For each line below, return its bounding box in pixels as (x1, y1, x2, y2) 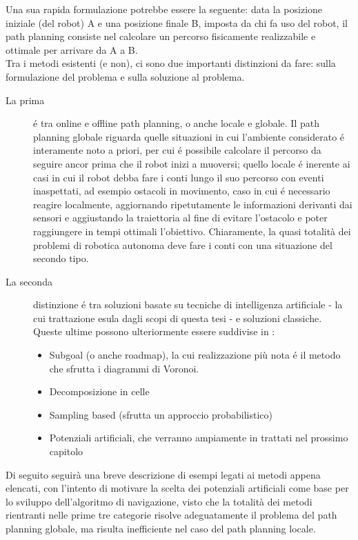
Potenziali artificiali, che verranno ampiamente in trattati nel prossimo (49, 430, 348, 445)
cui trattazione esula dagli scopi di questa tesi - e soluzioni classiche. (33, 310, 322, 325)
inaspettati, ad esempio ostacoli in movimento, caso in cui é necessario (33, 183, 330, 198)
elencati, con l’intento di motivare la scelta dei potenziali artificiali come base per (6, 481, 349, 495)
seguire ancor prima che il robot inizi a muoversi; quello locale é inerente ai (33, 156, 350, 170)
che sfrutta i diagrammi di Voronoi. (49, 361, 199, 375)
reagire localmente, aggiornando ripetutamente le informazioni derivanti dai (33, 197, 352, 211)
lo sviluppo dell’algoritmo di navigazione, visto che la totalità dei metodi (6, 494, 312, 508)
